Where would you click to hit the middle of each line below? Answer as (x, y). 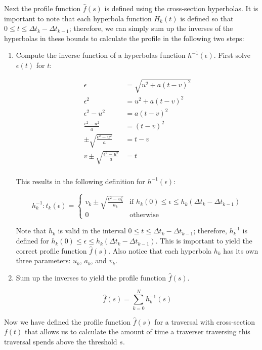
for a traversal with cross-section (205, 321)
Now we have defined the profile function (68, 321)
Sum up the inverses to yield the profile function (91, 277)
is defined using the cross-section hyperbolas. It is (181, 8)
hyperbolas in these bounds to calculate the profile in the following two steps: (124, 38)
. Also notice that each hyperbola (160, 250)
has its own (241, 250)
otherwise (144, 215)
